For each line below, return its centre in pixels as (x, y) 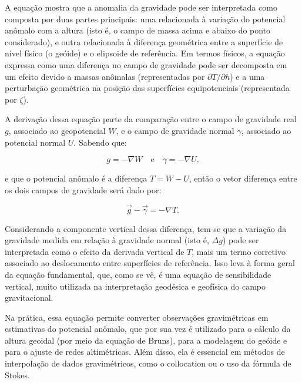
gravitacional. (29, 298)
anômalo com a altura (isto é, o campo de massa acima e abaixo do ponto (138, 30)
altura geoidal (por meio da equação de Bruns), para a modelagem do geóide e (146, 340)
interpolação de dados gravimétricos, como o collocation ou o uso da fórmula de (148, 363)
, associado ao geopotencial (57, 130)
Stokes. (17, 374)
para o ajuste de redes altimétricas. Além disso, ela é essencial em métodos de (145, 352)
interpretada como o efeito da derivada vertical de (95, 251)
